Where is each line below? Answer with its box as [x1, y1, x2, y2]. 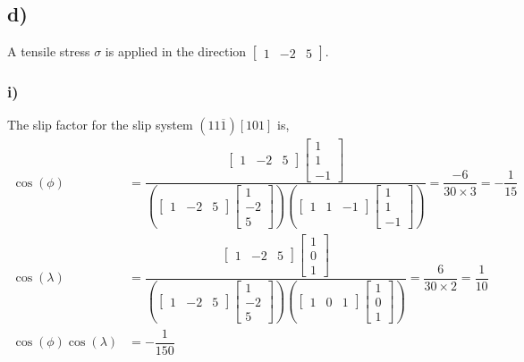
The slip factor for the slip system [7, 115, 193, 134]
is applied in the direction [105, 42, 247, 61]
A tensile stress [7, 42, 90, 61]
